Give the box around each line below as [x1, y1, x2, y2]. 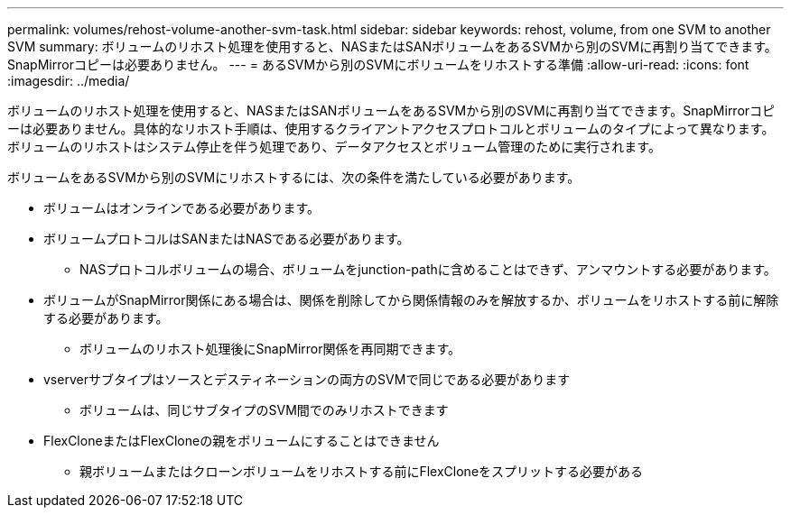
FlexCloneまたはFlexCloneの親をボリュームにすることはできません [43, 433, 440, 448]
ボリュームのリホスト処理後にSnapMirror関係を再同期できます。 [79, 341, 461, 356]
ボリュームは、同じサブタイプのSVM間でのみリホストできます [79, 402, 449, 418]
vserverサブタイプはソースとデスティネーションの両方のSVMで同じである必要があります [43, 372, 571, 387]
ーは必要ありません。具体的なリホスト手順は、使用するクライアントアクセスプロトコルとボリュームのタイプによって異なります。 [7, 121, 775, 136]
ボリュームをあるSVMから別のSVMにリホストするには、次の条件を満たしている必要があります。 [7, 170, 581, 185]
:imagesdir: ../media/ [7, 73, 130, 88]
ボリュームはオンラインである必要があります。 [43, 200, 321, 216]
